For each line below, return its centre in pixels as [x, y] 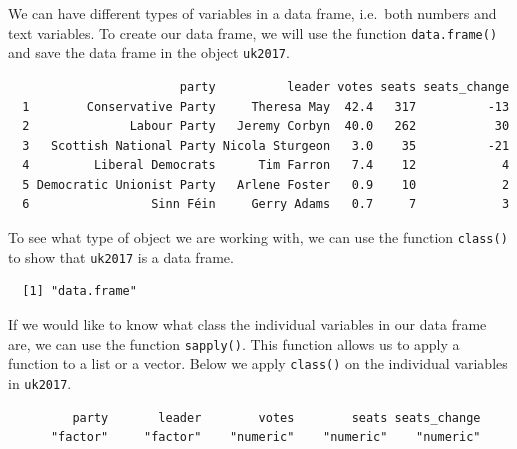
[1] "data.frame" [79, 291]
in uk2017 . [40, 382]
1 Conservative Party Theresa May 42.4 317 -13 [266, 106]
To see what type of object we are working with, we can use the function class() [258, 237]
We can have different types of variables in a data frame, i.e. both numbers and [252, 13]
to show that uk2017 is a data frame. [121, 256]
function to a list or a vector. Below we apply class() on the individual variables [258, 363]
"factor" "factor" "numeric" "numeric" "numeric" [265, 437]
